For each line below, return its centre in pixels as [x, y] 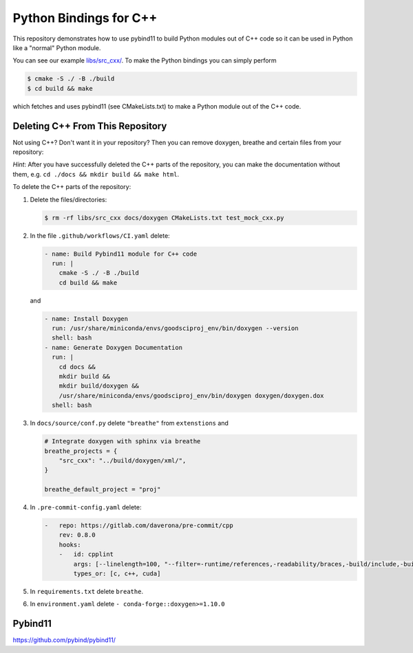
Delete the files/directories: [68, 199]
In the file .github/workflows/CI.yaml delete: [100, 235]
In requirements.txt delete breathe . [87, 591]
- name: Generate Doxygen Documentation [113, 347]
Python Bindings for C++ [85, 18]
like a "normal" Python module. [57, 47]
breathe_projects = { [81, 451]
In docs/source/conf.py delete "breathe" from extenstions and [129, 423]
